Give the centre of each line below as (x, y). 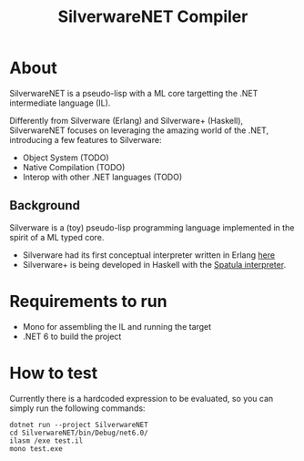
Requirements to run (88, 301)
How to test (54, 373)
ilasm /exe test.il (46, 441)
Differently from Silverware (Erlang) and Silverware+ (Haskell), (127, 120)
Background (45, 205)
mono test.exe (36, 448)
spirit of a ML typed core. (57, 237)
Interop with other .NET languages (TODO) (102, 177)
